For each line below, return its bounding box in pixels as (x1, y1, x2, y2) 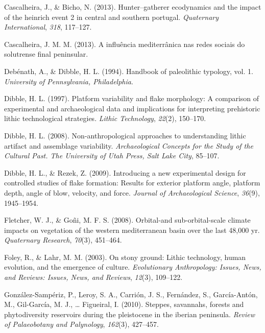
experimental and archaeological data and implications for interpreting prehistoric (4, 103, 260, 113)
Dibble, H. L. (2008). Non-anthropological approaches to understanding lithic (4, 130, 246, 140)
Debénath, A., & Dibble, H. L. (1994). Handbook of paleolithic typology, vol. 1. (4, 65, 253, 76)
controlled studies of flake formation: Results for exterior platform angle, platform (4, 177, 260, 188)
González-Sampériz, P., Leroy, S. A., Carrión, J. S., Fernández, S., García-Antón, (4, 289, 258, 299)
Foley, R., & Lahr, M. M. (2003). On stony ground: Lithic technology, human (4, 251, 246, 262)
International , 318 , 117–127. (4, 21, 92, 32)
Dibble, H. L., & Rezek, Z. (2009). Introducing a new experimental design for (4, 167, 246, 178)
